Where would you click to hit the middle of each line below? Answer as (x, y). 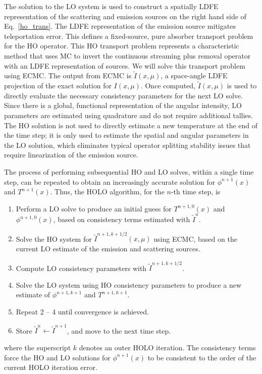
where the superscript (38, 347)
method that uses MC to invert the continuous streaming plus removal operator (127, 55)
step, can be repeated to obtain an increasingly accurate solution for (110, 181)
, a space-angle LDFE (194, 75)
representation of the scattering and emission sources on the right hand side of (125, 16)
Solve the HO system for (54, 238)
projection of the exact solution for (58, 86)
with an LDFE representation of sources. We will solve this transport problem (125, 65)
